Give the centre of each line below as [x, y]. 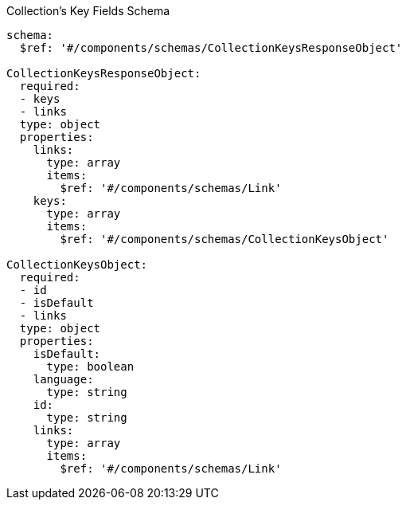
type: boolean [90, 367]
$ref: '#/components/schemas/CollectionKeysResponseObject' [211, 48]
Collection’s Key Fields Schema [88, 11]
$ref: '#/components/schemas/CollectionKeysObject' [224, 239]
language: [63, 379]
